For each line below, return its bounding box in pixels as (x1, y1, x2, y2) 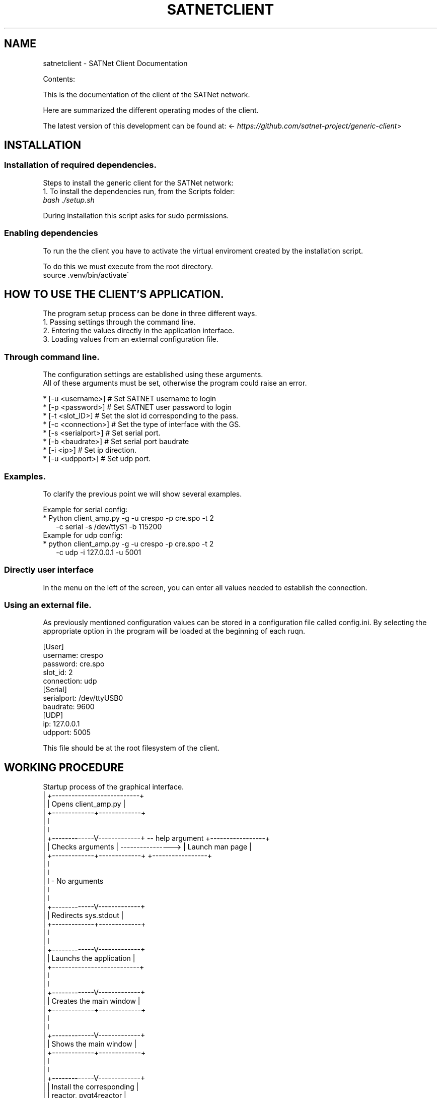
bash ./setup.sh (43, 195, 95, 204)
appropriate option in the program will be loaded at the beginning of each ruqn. (43, 627, 305, 636)
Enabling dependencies (4, 228, 98, 238)
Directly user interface (4, 565, 94, 575)
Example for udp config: (43, 530, 123, 539)
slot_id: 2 (43, 668, 73, 677)
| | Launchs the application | (43, 954, 135, 963)
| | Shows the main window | (43, 1040, 137, 1049)
